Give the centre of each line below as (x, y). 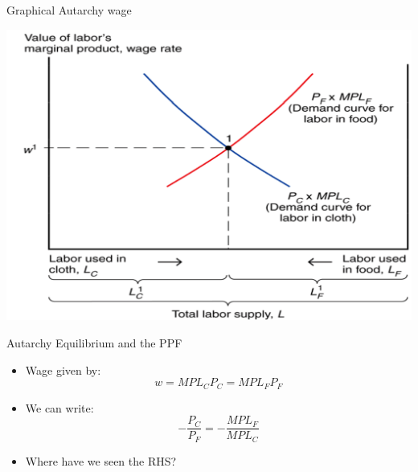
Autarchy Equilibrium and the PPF (94, 342)
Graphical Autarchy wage (69, 10)
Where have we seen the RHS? (101, 460)
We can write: (59, 407)
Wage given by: (63, 369)
